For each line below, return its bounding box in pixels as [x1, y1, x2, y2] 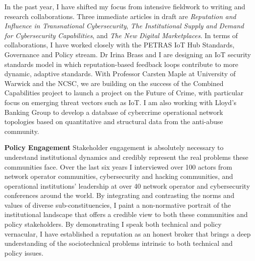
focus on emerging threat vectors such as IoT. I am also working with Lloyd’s [4, 97, 237, 107]
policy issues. [4, 247, 44, 258]
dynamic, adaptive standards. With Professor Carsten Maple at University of [4, 68, 236, 79]
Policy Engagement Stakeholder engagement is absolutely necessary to [4, 142, 224, 152]
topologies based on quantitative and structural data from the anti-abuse [4, 116, 223, 127]
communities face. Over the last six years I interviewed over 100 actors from [4, 161, 232, 172]
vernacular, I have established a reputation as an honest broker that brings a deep [4, 228, 251, 239]
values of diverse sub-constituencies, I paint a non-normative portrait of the [4, 199, 231, 210]
